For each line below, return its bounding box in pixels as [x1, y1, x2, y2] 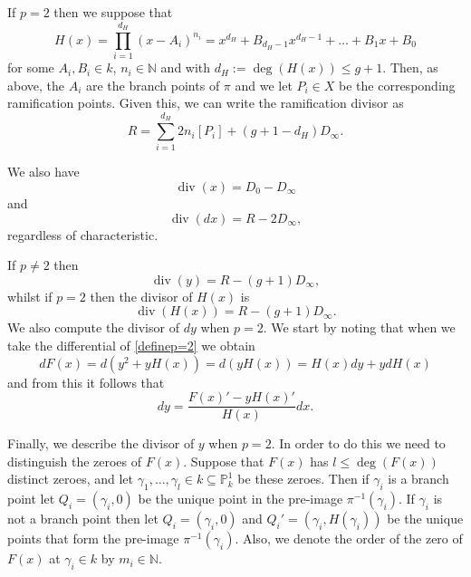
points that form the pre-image [7, 529, 179, 548]
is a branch [388, 469, 449, 488]
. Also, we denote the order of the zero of [235, 529, 463, 548]
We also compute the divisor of [7, 318, 179, 337]
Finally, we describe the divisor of [7, 434, 195, 453]
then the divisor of [90, 286, 193, 305]
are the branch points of [86, 75, 220, 94]
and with [160, 58, 211, 77]
